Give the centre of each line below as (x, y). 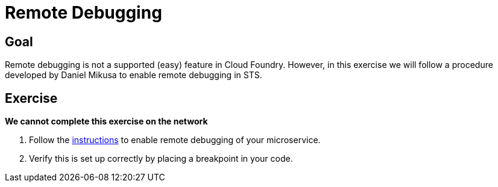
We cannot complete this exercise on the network (106, 121)
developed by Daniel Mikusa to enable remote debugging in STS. (134, 75)
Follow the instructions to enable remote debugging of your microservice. (175, 140)
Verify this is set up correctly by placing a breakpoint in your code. (161, 159)
